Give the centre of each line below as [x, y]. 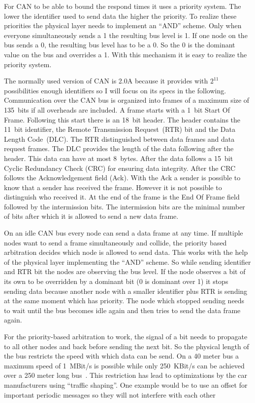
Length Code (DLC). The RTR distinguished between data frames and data [119, 139]
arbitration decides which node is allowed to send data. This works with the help [126, 252]
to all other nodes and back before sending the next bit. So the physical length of [127, 346]
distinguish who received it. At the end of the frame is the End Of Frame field [122, 197]
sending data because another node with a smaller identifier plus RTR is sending [126, 291]
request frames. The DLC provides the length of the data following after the [119, 148]
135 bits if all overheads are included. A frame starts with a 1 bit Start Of [117, 109]
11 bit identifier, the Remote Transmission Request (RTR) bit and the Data [120, 129]
